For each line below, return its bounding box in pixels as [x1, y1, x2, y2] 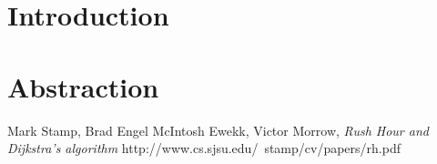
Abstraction [7, 67, 159, 105]
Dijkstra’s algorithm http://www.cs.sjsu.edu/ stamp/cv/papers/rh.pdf [7, 138, 401, 158]
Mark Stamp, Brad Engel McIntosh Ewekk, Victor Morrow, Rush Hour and [7, 120, 429, 139]
